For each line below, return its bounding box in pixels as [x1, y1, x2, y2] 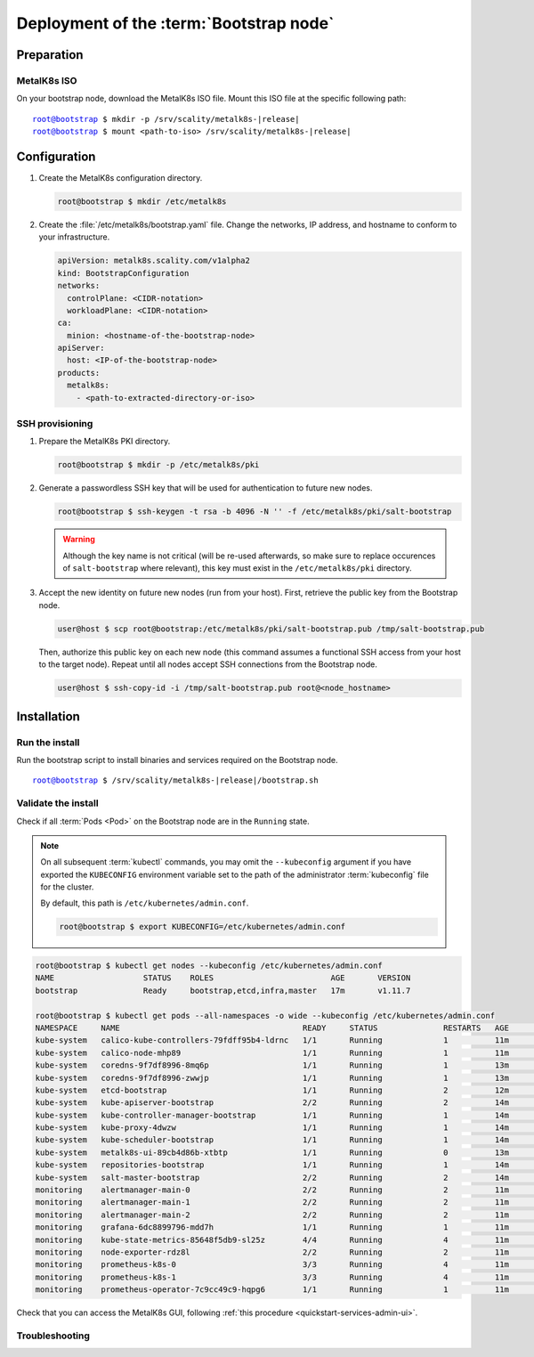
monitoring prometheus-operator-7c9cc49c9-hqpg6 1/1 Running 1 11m [35, 1285, 509, 1295]
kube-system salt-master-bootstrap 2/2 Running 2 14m [35, 1172, 509, 1182]
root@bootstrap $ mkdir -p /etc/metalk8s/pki [57, 459, 260, 470]
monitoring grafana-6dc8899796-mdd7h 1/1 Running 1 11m [35, 1223, 509, 1232]
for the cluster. [40, 882, 94, 892]
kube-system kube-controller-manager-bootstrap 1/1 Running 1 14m [35, 1109, 509, 1120]
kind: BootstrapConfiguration [57, 268, 190, 278]
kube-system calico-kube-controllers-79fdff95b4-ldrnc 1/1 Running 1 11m [35, 1036, 509, 1045]
